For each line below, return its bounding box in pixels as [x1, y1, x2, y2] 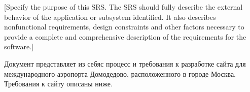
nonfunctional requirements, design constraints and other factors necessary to [4, 21, 244, 32]
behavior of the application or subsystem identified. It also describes [4, 11, 216, 22]
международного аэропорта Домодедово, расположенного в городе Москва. [4, 68, 236, 79]
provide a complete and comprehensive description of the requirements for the [4, 31, 246, 42]
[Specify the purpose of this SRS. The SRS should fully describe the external [4, 2, 243, 12]
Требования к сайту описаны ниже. [4, 78, 113, 89]
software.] [4, 41, 34, 52]
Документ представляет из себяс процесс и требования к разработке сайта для [4, 58, 246, 69]
